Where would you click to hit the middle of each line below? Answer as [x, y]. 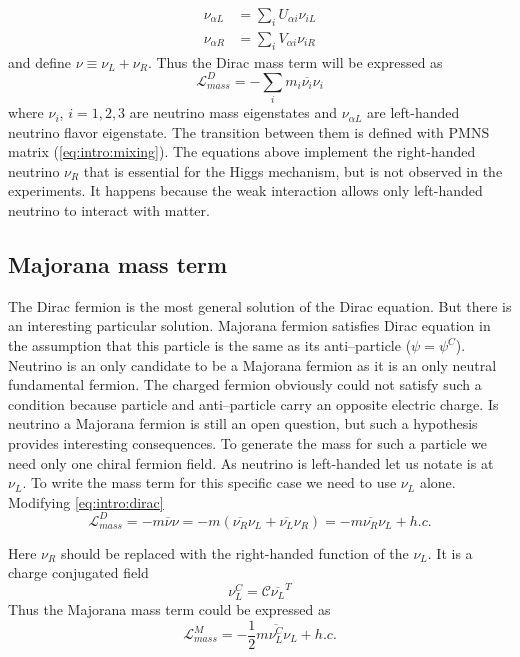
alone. [437, 482]
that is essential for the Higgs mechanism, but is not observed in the [293, 170]
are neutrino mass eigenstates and [233, 112]
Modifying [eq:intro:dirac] [86, 501]
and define [40, 61]
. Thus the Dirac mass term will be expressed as [295, 61]
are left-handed [413, 112]
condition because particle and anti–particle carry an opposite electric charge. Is [253, 403]
